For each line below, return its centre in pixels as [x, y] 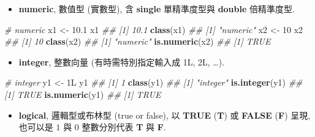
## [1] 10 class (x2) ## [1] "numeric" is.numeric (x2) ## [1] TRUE [138, 41]
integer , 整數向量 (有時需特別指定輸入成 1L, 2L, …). [122, 61]
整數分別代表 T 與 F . [124, 127]
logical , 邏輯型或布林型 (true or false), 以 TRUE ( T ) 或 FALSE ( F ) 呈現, [165, 115]
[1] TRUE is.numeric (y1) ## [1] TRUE [83, 94]
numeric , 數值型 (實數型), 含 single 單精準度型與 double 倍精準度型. [157, 9]
